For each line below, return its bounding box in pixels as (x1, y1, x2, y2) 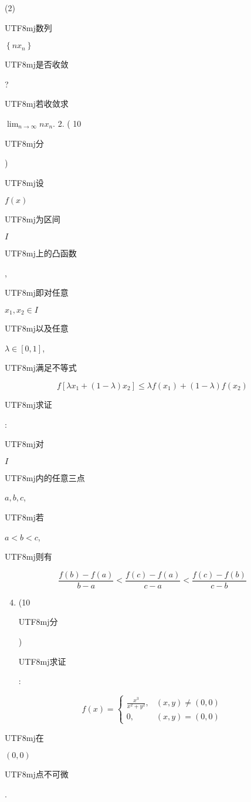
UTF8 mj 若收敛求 (5, 97, 69, 110)
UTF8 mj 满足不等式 (5, 361, 77, 374)
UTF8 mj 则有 (5, 550, 52, 563)
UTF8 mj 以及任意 (5, 322, 69, 334)
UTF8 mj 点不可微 (5, 768, 69, 780)
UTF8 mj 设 (5, 176, 44, 188)
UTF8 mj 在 (5, 731, 44, 743)
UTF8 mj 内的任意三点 (5, 471, 85, 483)
